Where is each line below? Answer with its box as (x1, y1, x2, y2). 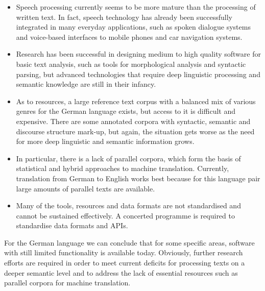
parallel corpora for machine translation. (4, 277, 131, 288)
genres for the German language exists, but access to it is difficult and (16, 106, 235, 116)
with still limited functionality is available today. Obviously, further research (4, 247, 243, 258)
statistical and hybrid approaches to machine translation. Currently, (16, 163, 229, 174)
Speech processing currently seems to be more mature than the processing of (16, 2, 256, 12)
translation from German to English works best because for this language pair (16, 173, 260, 183)
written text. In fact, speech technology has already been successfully (16, 11, 232, 22)
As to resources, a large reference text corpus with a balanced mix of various (16, 95, 256, 106)
